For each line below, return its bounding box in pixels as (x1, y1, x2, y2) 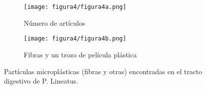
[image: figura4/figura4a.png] (24, 3, 126, 10)
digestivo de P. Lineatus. (4, 76, 79, 86)
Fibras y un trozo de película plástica (24, 49, 137, 59)
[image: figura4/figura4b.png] (24, 35, 126, 43)
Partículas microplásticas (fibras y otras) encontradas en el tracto (4, 66, 203, 76)
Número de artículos (24, 17, 85, 28)
